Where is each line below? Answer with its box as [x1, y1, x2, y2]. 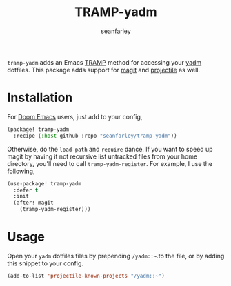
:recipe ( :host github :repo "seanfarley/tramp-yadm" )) [13, 132, 177, 139]
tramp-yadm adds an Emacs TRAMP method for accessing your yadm [7, 58, 202, 66]
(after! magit [13, 199, 54, 207]
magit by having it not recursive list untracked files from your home [7, 152, 198, 161]
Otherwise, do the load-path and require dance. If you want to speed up [7, 145, 213, 153]
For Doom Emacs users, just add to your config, [7, 112, 143, 121]
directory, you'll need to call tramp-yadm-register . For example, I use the [7, 159, 213, 167]
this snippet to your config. [7, 259, 84, 267]
